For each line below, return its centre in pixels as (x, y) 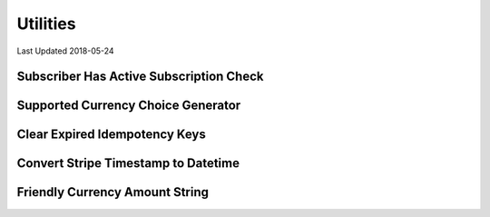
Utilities (46, 24)
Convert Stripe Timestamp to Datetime (128, 163)
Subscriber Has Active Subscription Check (140, 77)
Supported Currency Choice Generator (129, 106)
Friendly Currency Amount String (113, 192)
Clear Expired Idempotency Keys (111, 135)
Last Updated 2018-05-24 (65, 51)
